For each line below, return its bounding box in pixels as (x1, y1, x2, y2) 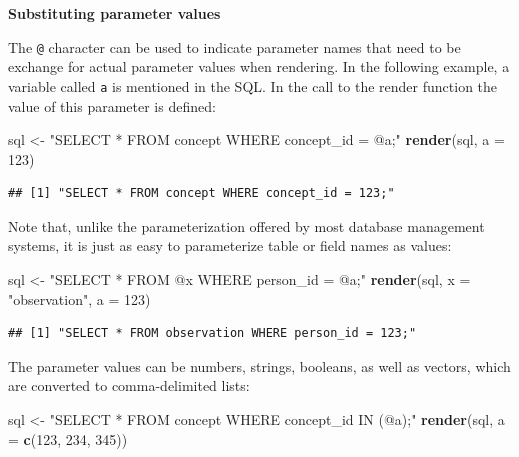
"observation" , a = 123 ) (8, 288, 151, 309)
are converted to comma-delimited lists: (8, 375, 250, 396)
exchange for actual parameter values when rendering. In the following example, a (8, 56, 510, 77)
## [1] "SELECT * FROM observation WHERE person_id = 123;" (8, 326, 417, 341)
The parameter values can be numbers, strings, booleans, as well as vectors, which (8, 355, 511, 376)
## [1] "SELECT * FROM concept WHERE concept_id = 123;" (8, 186, 395, 201)
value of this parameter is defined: (8, 95, 216, 116)
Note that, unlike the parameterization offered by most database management (8, 215, 485, 236)
